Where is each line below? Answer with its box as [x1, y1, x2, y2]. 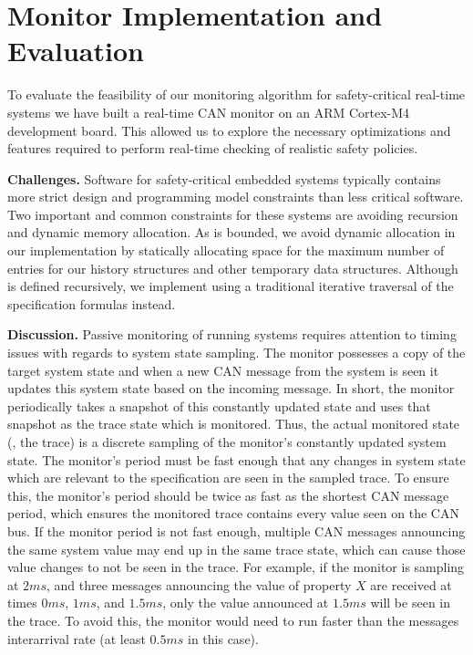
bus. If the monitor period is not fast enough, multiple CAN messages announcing [7, 521, 466, 540]
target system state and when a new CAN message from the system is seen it [7, 360, 439, 379]
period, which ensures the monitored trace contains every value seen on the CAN [7, 504, 459, 523]
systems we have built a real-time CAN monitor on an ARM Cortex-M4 [7, 102, 410, 121]
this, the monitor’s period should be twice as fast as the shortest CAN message [7, 485, 449, 504]
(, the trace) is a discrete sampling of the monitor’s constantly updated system [7, 432, 447, 451]
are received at [370, 575, 452, 594]
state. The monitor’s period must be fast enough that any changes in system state [7, 450, 466, 469]
